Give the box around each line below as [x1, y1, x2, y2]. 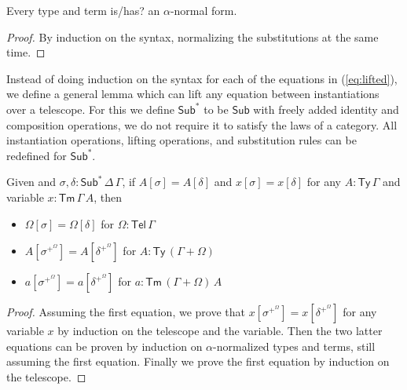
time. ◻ [6, 44, 46, 60]
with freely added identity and [253, 100, 399, 117]
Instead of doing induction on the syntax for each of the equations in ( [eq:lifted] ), [6, 70, 398, 86]
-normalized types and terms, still [213, 337, 376, 354]
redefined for [6, 147, 67, 163]
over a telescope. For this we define [6, 100, 174, 117]
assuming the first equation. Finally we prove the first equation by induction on [6, 353, 390, 370]
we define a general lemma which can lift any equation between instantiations [6, 86, 379, 102]
